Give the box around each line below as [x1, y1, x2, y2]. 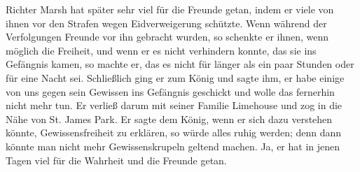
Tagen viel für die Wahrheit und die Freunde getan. [6, 152, 227, 167]
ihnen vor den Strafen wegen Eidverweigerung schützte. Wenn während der [6, 15, 327, 30]
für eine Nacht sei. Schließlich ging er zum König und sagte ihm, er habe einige [6, 70, 345, 85]
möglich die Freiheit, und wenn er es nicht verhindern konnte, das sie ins [6, 43, 317, 57]
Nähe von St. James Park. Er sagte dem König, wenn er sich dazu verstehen [6, 111, 333, 126]
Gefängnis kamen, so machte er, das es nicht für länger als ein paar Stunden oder [6, 57, 354, 71]
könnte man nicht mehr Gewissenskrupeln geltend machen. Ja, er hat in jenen [6, 138, 340, 153]
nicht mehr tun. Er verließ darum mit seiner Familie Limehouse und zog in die [6, 98, 342, 113]
